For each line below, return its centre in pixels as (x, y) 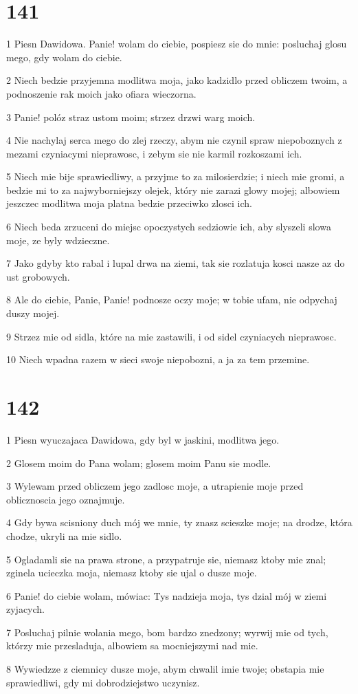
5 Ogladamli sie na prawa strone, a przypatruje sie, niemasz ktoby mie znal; (166, 559)
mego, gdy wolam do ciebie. (64, 57)
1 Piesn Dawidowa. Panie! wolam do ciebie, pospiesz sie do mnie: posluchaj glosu (177, 44)
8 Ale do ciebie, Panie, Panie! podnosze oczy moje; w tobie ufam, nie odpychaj (172, 300)
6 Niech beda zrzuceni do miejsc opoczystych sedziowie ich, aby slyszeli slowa (169, 227)
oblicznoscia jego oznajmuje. (66, 499)
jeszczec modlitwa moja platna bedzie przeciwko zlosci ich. (129, 203)
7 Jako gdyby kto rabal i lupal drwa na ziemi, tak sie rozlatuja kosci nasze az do (176, 263)
